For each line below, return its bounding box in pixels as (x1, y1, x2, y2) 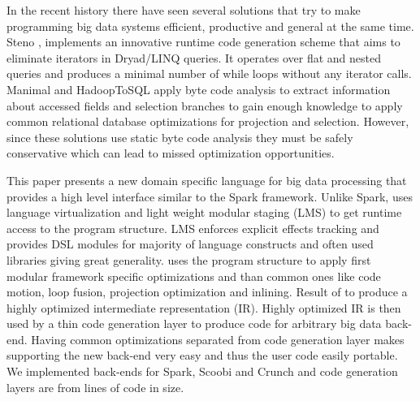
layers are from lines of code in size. (6, 378, 184, 395)
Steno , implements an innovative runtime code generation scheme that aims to (6, 33, 401, 50)
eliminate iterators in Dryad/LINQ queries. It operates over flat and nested (6, 49, 381, 66)
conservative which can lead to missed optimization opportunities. (6, 144, 335, 162)
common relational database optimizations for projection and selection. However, (6, 113, 409, 130)
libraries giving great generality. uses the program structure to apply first (6, 251, 371, 268)
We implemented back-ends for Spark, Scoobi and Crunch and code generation (6, 363, 398, 380)
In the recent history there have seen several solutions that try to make (6, 2, 361, 18)
